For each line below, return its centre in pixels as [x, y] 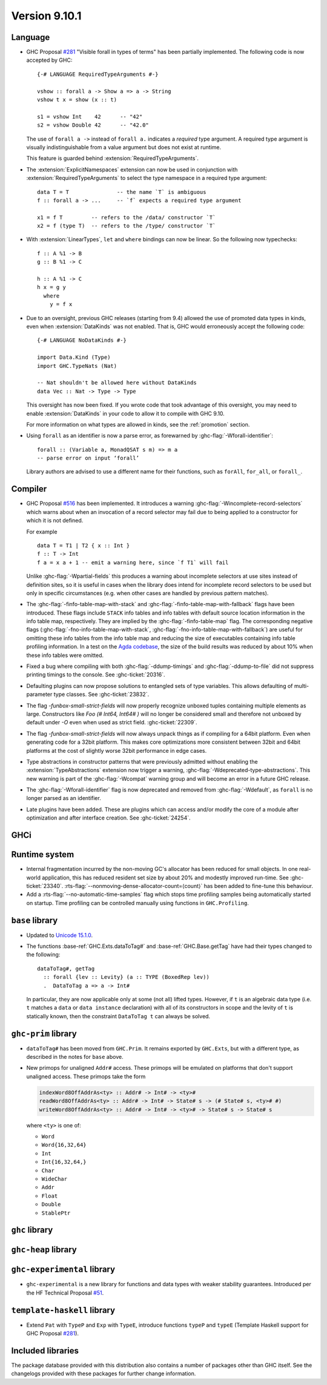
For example [42, 532]
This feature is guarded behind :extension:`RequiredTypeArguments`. [113, 158]
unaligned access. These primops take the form [86, 1076]
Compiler [29, 489]
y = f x [61, 304]
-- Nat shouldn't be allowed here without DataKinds [117, 383]
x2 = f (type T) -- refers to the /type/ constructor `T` [127, 226]
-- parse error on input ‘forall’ [88, 458]
